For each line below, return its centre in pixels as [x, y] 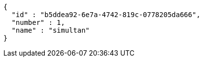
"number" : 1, [38, 22]
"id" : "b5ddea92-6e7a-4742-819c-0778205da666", [106, 15]
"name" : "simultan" [51, 30]
